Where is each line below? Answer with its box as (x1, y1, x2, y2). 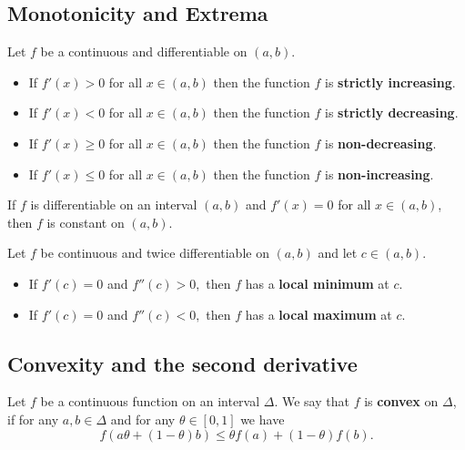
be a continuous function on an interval (40, 392, 260, 411)
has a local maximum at (245, 304, 392, 323)
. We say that (274, 392, 349, 411)
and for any (110, 409, 176, 428)
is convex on (364, 392, 439, 411)
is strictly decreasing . (325, 103, 459, 122)
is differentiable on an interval (30, 195, 197, 214)
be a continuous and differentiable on (40, 42, 248, 61)
